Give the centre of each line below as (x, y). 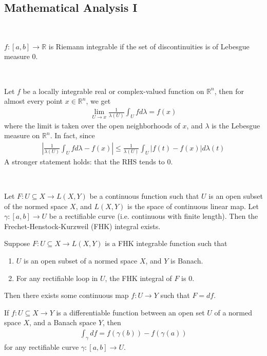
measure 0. (21, 56)
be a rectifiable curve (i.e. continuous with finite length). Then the (154, 216)
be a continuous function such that (144, 195)
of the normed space (36, 206)
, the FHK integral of (138, 278)
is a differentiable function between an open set (130, 312)
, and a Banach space (63, 322)
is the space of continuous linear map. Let (193, 206)
